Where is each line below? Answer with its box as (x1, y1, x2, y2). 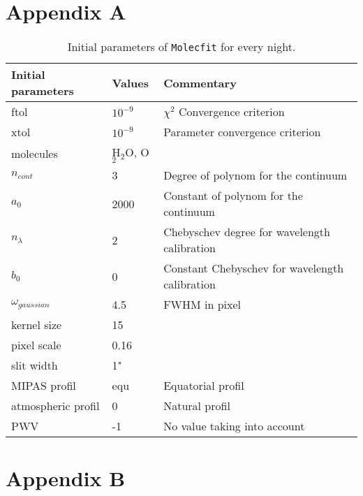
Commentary (163, 74, 237, 91)
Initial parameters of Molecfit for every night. (67, 38, 296, 55)
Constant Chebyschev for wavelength (163, 260, 344, 277)
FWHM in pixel (163, 296, 242, 313)
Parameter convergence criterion (163, 124, 321, 140)
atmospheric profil (11, 397, 100, 414)
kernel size (11, 316, 62, 333)
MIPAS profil (11, 377, 76, 394)
